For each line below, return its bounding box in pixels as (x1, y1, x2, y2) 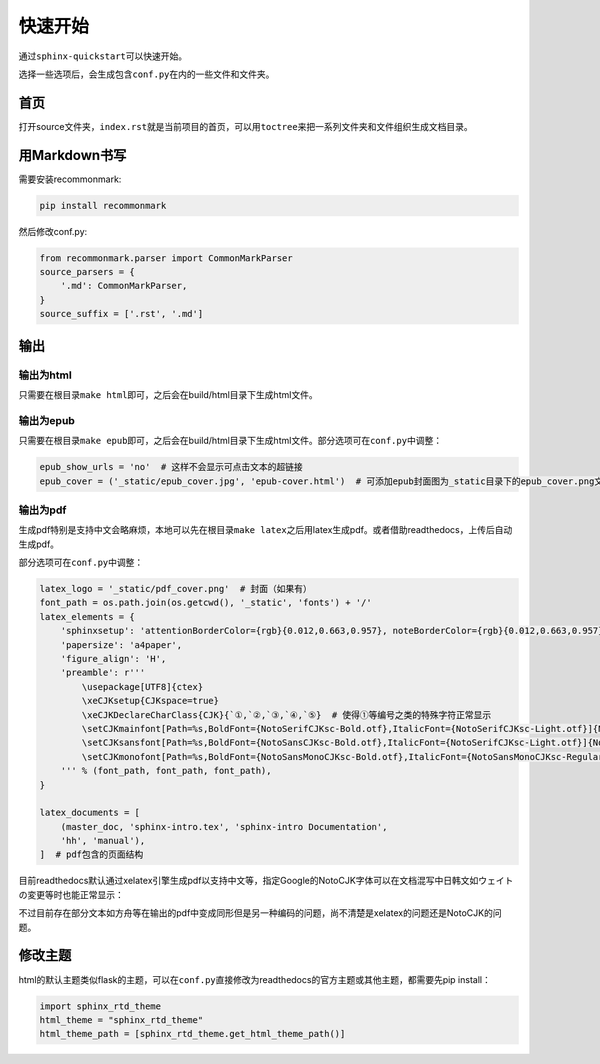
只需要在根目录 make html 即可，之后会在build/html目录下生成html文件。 (18, 389, 319, 401)
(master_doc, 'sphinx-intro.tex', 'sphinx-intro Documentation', (60, 821, 388, 832)
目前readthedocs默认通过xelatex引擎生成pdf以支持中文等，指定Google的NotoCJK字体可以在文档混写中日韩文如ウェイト (18, 875, 514, 887)
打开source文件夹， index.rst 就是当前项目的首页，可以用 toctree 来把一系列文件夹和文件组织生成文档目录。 (18, 120, 474, 132)
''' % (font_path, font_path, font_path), (60, 765, 272, 777)
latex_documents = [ (39, 807, 140, 819)
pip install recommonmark (39, 200, 167, 211)
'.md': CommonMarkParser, (60, 280, 188, 292)
